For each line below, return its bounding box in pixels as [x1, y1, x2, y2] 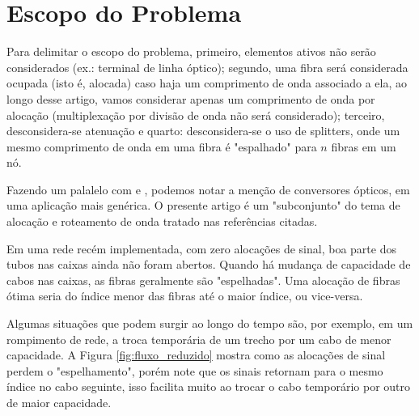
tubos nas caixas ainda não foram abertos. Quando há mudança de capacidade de [6, 256, 411, 273]
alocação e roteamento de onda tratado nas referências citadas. [6, 213, 318, 230]
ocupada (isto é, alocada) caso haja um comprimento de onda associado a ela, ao [6, 74, 407, 91]
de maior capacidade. [6, 394, 112, 410]
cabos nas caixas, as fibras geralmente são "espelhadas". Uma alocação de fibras [6, 271, 400, 288]
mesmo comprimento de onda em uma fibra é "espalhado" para [6, 138, 317, 155]
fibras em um [331, 138, 396, 155]
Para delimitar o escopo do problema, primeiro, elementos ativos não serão [6, 43, 376, 60]
